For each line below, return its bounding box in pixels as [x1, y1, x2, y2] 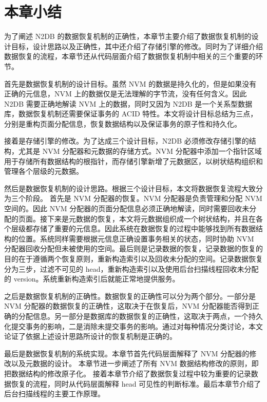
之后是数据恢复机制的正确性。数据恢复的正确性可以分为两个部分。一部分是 [4, 290, 256, 301]
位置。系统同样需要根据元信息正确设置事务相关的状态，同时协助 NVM [18, 233, 254, 244]
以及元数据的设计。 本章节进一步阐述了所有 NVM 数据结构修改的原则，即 [11, 358, 259, 369]
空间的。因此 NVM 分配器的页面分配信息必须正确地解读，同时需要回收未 [4, 203, 250, 214]
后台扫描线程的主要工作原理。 [4, 388, 105, 399]
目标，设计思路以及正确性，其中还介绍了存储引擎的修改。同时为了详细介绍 [11, 41, 263, 51]
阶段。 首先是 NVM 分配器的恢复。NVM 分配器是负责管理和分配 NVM [25, 193, 262, 204]
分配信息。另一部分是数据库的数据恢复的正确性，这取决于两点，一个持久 [18, 310, 263, 321]
